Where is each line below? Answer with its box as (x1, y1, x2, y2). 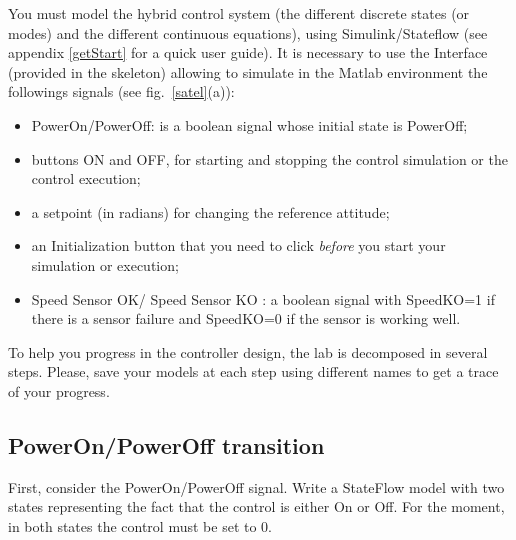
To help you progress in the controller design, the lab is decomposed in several (8, 341, 488, 362)
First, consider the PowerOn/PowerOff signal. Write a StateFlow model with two (8, 476, 505, 497)
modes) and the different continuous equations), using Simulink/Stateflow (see (8, 22, 488, 43)
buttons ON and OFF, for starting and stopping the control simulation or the (31, 148, 508, 169)
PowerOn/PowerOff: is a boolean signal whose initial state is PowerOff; (31, 114, 468, 135)
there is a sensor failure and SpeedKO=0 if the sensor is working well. (31, 308, 461, 329)
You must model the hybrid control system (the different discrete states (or (8, 3, 470, 23)
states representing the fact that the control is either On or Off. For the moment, (8, 496, 505, 517)
